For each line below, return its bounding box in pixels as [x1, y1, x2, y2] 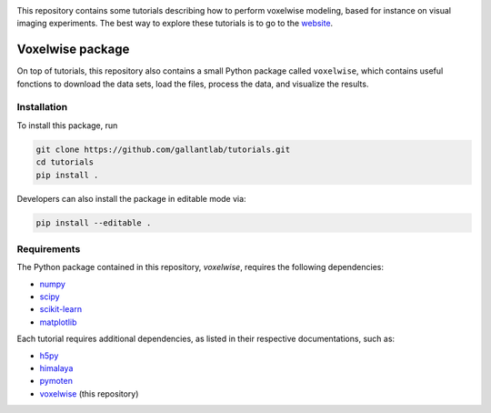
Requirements [16, 242, 81, 255]
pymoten [39, 376, 73, 387]
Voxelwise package [16, 42, 130, 57]
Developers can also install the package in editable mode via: [16, 193, 246, 204]
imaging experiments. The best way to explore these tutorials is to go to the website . [16, 18, 334, 29]
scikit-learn [39, 304, 82, 315]
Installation [16, 101, 68, 114]
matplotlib [39, 317, 77, 327]
